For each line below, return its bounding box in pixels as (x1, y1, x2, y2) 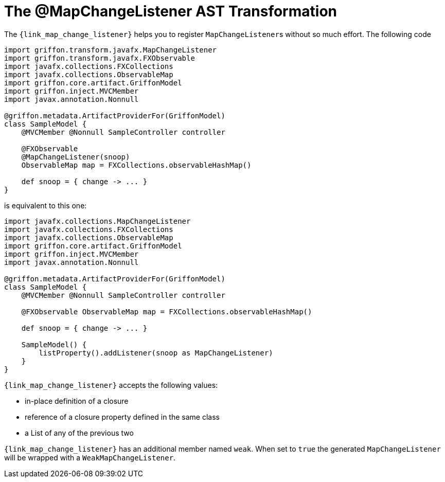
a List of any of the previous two (25, 428, 134, 437)
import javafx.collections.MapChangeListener (4, 217, 191, 225)
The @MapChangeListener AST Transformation (4, 3, 337, 20)
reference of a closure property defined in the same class (25, 412, 220, 421)
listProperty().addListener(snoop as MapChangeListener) (39, 348, 273, 357)
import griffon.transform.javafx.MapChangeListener (4, 45, 217, 54)
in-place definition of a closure (25, 396, 129, 405)
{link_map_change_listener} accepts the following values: (4, 380, 218, 389)
